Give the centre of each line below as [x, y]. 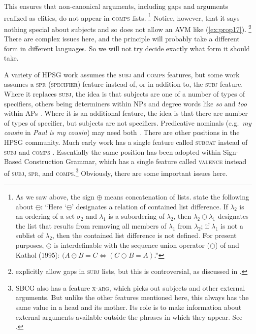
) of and [227, 245]
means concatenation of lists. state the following [177, 197]
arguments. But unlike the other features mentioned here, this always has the [132, 297]
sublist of [29, 235]
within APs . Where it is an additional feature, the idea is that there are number [126, 113]
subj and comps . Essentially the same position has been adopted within [112, 151]
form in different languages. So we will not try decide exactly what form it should [127, 48]
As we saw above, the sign [55, 197]
